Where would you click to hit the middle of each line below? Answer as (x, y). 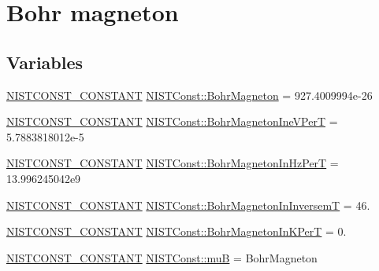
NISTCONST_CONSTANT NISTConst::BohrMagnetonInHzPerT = (173, 163)
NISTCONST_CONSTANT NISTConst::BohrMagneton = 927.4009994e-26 (189, 95)
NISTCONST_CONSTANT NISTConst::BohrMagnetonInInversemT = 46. (188, 205)
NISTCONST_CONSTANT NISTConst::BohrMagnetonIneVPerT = (172, 121)
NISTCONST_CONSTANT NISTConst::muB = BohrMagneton (162, 257)
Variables (45, 62)
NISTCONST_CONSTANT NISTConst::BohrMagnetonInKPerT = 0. (176, 231)
